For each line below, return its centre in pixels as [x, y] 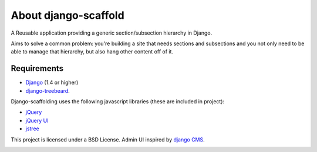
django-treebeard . [48, 90]
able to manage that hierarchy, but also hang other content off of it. [92, 52]
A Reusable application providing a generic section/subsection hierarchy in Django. [112, 33]
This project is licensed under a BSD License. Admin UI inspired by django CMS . [108, 139]
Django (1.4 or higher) [52, 83]
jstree [32, 129]
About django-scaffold [68, 15]
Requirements [37, 68]
